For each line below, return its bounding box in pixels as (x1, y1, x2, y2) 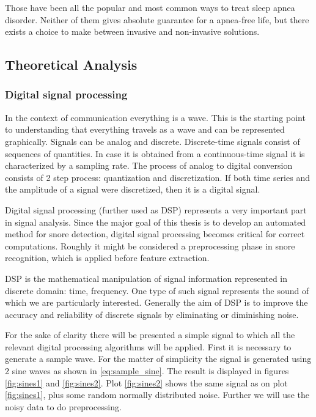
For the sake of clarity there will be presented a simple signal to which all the (5, 328, 295, 341)
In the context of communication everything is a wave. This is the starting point (5, 111, 306, 124)
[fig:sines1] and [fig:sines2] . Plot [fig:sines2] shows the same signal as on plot (5, 376, 288, 389)
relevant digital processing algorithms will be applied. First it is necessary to (5, 340, 292, 353)
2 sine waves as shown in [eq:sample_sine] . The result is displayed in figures (5, 364, 289, 377)
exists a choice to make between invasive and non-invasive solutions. (5, 25, 260, 38)
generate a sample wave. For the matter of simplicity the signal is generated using (5, 352, 312, 365)
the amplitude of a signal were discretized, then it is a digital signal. (5, 183, 260, 196)
